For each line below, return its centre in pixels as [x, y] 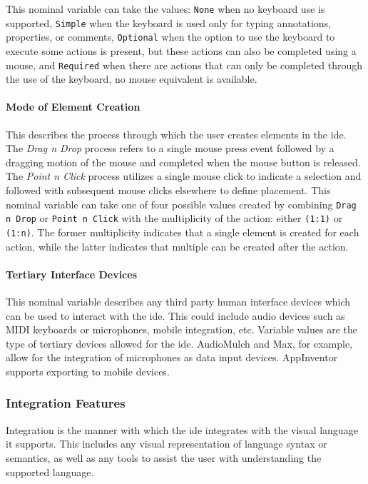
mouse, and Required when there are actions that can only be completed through [184, 65]
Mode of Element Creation [73, 107]
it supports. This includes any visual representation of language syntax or [167, 444]
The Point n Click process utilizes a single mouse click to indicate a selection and [184, 176]
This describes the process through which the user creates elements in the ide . [176, 134]
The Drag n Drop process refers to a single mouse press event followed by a [170, 148]
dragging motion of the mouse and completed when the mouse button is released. [183, 162]
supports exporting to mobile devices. [88, 371]
